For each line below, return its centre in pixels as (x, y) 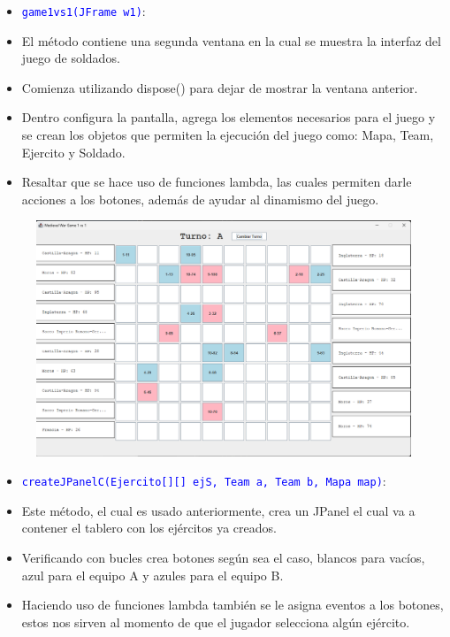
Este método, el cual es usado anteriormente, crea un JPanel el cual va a (218, 510)
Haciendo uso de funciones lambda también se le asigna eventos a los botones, (233, 605)
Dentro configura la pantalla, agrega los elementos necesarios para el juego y (229, 117)
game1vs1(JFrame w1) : (84, 11)
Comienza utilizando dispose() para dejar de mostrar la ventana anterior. (220, 87)
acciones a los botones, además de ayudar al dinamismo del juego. (200, 199)
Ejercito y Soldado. (73, 152)
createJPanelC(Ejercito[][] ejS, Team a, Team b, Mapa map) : (204, 481)
